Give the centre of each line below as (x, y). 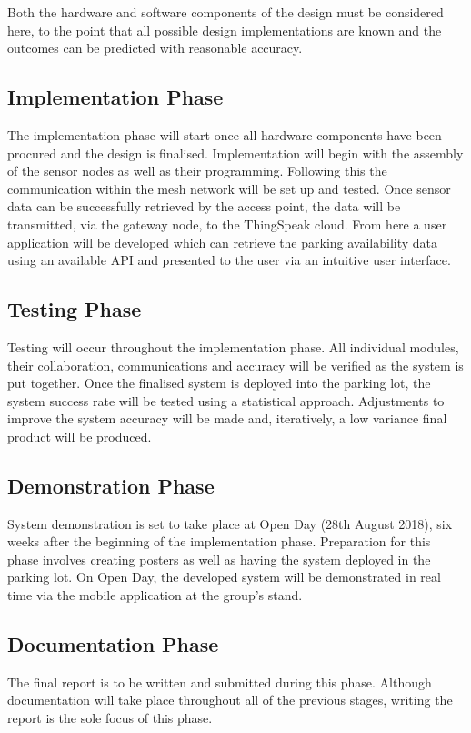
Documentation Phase (113, 644)
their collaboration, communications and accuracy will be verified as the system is (235, 365)
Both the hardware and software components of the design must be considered (225, 12)
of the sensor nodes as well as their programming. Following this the (197, 171)
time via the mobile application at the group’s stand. (155, 595)
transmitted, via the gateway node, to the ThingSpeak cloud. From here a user (227, 224)
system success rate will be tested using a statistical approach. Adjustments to (226, 400)
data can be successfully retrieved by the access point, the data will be (204, 206)
